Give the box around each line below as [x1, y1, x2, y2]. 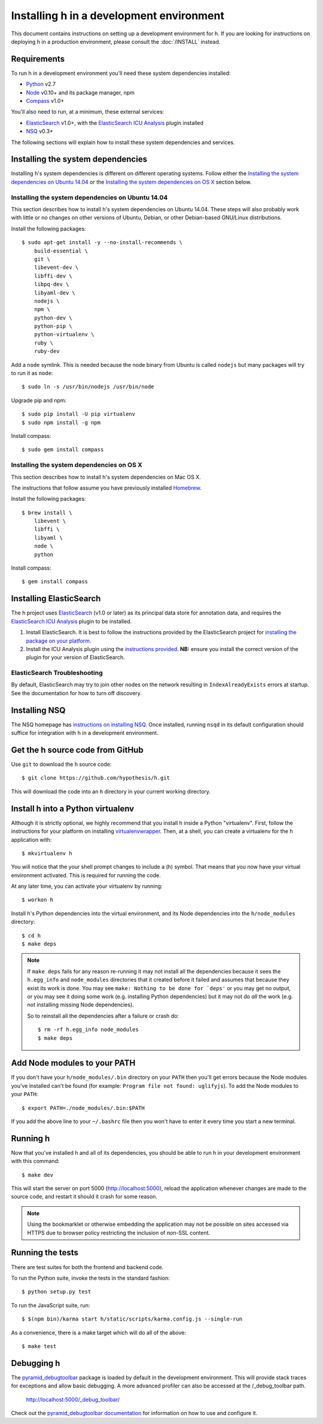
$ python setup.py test [22, 1288, 92, 1295]
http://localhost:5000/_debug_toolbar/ [26, 1396, 120, 1403]
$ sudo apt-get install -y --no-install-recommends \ [22, 239, 182, 246]
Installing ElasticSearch [11, 594, 101, 604]
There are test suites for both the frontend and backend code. [11, 1263, 164, 1271]
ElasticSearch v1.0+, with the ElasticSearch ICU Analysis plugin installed [26, 119, 203, 126]
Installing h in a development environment [11, 9, 224, 22]
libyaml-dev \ [33, 289, 76, 296]
